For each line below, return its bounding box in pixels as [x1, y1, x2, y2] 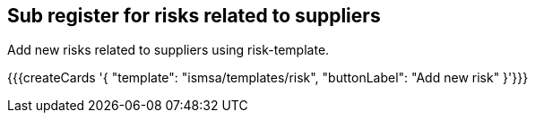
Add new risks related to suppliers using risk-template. [7, 42, 330, 58]
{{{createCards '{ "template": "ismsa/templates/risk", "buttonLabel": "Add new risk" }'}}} [7, 70, 529, 86]
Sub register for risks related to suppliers [7, 4, 381, 27]
